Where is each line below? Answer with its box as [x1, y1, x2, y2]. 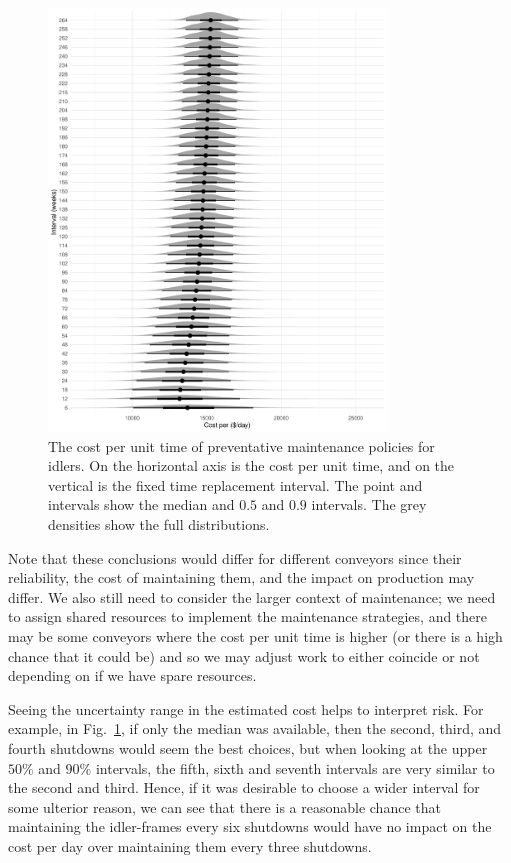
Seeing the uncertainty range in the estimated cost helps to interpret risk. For [8, 698, 484, 719]
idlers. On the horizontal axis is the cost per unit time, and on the [48, 455, 455, 476]
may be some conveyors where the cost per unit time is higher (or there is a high [8, 626, 503, 647]
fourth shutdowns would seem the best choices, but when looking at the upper [8, 737, 488, 758]
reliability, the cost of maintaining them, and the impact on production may [8, 567, 475, 588]
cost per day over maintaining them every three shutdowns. [8, 835, 372, 856]
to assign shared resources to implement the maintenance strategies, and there [8, 606, 488, 627]
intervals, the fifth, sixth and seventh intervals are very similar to [95, 757, 495, 778]
